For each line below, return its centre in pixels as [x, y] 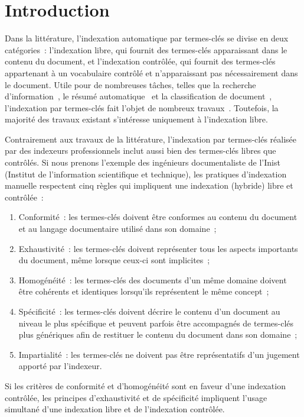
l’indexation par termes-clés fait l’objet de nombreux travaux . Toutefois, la [142, 107]
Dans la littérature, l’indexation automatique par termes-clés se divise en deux [147, 38]
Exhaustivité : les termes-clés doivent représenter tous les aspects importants [158, 248]
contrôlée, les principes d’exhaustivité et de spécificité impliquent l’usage [136, 397]
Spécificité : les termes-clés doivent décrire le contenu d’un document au [149, 311]
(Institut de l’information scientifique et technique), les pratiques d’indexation [146, 174]
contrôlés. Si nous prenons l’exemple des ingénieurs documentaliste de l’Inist [143, 162]
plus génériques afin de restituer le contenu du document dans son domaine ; [158, 334]
